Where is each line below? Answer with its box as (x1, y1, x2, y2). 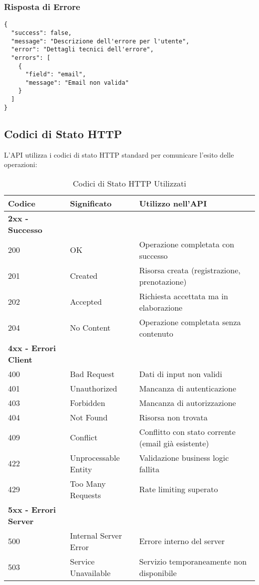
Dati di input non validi (139, 368, 222, 380)
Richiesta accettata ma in (139, 290, 228, 302)
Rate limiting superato (139, 483, 218, 495)
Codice (8, 197, 35, 209)
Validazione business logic (139, 451, 229, 463)
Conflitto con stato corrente (139, 425, 236, 437)
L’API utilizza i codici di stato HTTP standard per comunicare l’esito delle (4, 149, 234, 160)
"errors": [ (11, 54, 51, 61)
